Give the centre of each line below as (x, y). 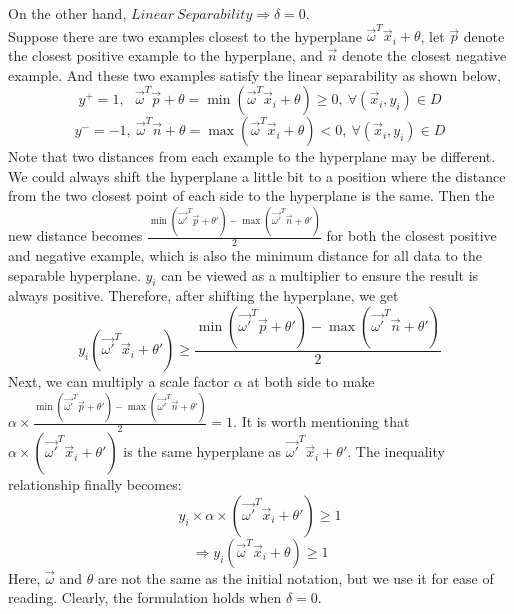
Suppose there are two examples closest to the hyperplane (185, 35)
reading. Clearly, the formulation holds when (145, 597)
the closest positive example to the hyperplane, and (165, 54)
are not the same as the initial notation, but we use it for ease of (295, 577)
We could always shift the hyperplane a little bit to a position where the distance (257, 175)
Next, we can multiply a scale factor (118, 381)
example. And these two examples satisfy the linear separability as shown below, (254, 74)
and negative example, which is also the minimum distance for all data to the (245, 255)
